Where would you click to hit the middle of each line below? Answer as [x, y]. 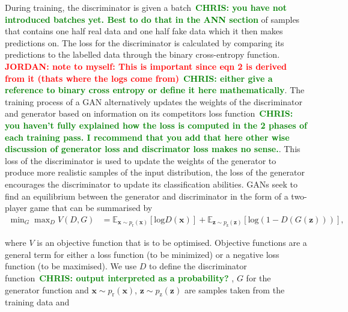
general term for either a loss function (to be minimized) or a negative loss [142, 254]
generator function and [47, 289]
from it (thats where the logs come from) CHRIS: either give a [139, 78]
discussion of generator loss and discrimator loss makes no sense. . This [153, 149]
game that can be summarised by [91, 208]
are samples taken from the [234, 289]
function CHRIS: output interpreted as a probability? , [120, 277]
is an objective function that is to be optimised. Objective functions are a [172, 243]
